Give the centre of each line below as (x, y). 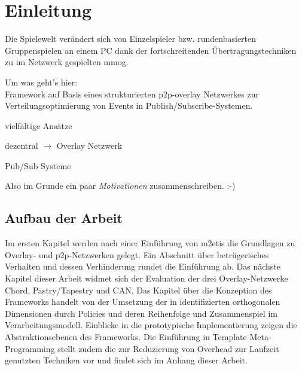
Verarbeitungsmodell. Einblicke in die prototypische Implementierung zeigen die (151, 325)
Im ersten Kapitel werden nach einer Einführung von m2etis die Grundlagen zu (150, 243)
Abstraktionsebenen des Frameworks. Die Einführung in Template (126, 337)
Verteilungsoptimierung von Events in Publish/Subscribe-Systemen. (129, 106)
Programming (30, 348)
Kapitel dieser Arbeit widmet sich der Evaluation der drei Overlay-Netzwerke (147, 278)
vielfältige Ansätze (39, 125)
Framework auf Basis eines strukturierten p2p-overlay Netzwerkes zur (132, 94)
